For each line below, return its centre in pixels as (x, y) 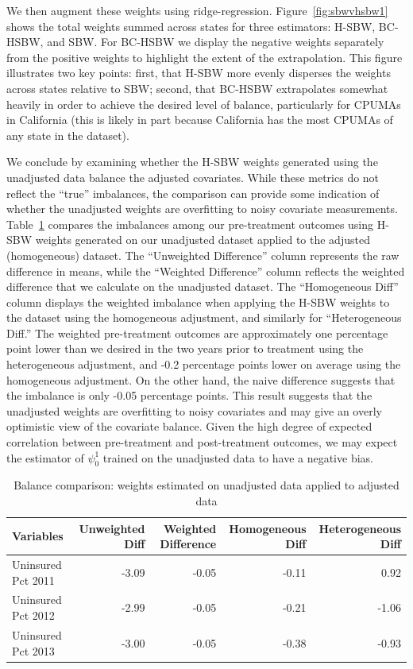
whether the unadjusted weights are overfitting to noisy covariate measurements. (202, 209)
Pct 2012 (33, 615)
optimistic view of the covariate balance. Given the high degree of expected (189, 426)
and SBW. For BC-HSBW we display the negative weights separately (216, 42)
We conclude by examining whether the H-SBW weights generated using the (192, 162)
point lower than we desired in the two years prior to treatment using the (185, 348)
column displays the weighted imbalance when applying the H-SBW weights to (198, 302)
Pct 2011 (33, 580)
